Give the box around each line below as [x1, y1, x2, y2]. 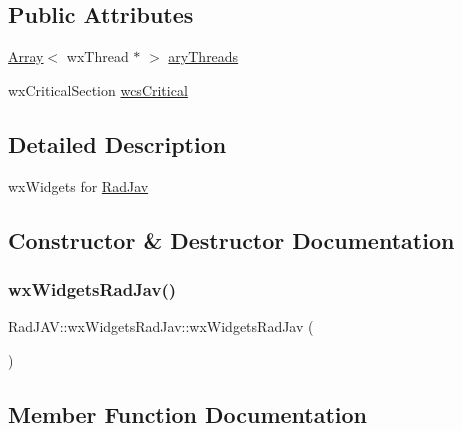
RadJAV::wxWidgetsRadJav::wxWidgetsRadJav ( [8, 316, 314, 337]
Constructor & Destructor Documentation [8, 224, 455, 255]
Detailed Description [8, 128, 227, 159]
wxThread [66, 46, 129, 67]
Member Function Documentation [8, 398, 368, 429]
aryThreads [168, 46, 239, 67]
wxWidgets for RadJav [8, 175, 149, 196]
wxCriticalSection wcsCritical [8, 79, 188, 100]
